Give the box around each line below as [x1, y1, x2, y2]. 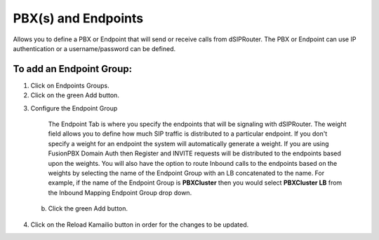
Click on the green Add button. [30, 91, 119, 99]
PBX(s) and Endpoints [13, 10, 144, 26]
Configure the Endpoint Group [30, 104, 118, 112]
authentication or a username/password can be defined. [13, 44, 176, 52]
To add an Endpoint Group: [13, 63, 133, 75]
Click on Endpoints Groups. [30, 81, 110, 90]
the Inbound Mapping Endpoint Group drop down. [48, 188, 192, 197]
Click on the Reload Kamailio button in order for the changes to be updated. [30, 220, 249, 229]
